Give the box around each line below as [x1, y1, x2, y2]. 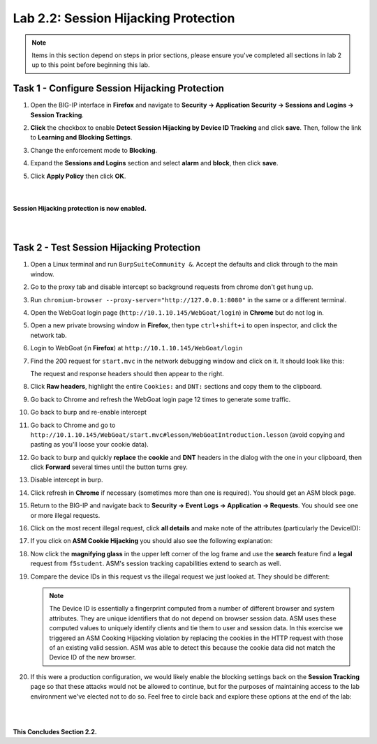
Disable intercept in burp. [30, 475, 103, 484]
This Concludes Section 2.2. [13, 727, 98, 736]
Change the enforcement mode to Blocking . [30, 146, 157, 154]
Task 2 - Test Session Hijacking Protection [13, 241, 201, 254]
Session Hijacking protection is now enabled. [13, 204, 147, 212]
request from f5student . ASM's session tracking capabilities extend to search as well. [30, 559, 282, 568]
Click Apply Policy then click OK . [30, 172, 126, 180]
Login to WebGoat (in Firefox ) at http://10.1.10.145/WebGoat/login [30, 344, 243, 352]
